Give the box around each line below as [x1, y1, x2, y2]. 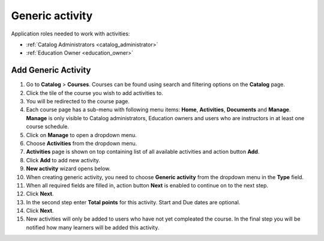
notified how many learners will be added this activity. [26, 224, 160, 231]
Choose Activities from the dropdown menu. [26, 139, 137, 147]
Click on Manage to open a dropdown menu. [26, 131, 137, 138]
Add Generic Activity [11, 65, 91, 75]
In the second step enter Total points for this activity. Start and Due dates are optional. [26, 198, 241, 206]
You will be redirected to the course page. [26, 98, 130, 105]
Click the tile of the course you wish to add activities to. [26, 89, 163, 96]
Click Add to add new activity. [26, 156, 100, 163]
